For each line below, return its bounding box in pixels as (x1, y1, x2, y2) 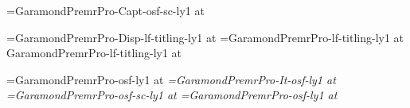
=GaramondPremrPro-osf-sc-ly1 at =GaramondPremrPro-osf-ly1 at (6, 87, 338, 103)
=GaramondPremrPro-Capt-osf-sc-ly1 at (6, 2, 205, 18)
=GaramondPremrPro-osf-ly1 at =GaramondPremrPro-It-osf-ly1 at (6, 71, 336, 87)
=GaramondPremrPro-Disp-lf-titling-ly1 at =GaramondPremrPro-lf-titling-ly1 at (6, 29, 404, 45)
